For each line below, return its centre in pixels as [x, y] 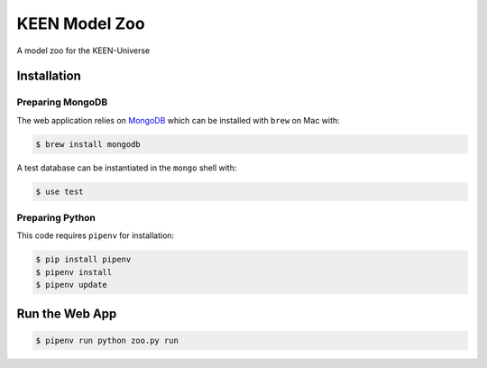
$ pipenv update [72, 285]
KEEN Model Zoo [81, 23]
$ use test [60, 191]
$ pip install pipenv [83, 260]
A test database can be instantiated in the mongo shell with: [127, 168]
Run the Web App [67, 313]
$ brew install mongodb [88, 144]
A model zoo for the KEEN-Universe [83, 51]
